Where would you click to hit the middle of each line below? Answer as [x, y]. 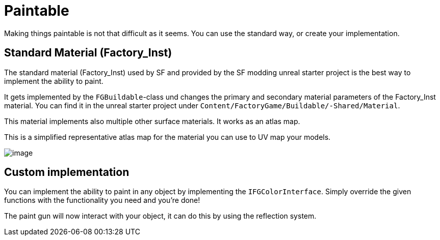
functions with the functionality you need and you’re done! [102, 200]
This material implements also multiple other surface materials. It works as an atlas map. [152, 121]
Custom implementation [67, 172]
